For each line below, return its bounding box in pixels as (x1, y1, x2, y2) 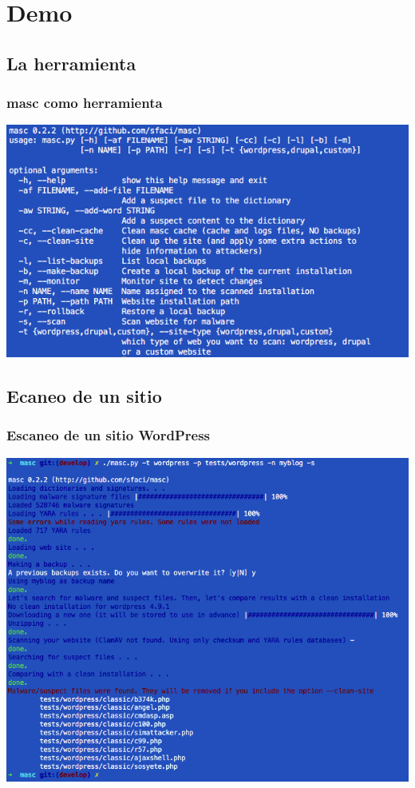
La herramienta (6, 50, 136, 75)
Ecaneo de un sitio (6, 383, 162, 408)
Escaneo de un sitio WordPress (6, 425, 210, 445)
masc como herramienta (6, 93, 163, 113)
